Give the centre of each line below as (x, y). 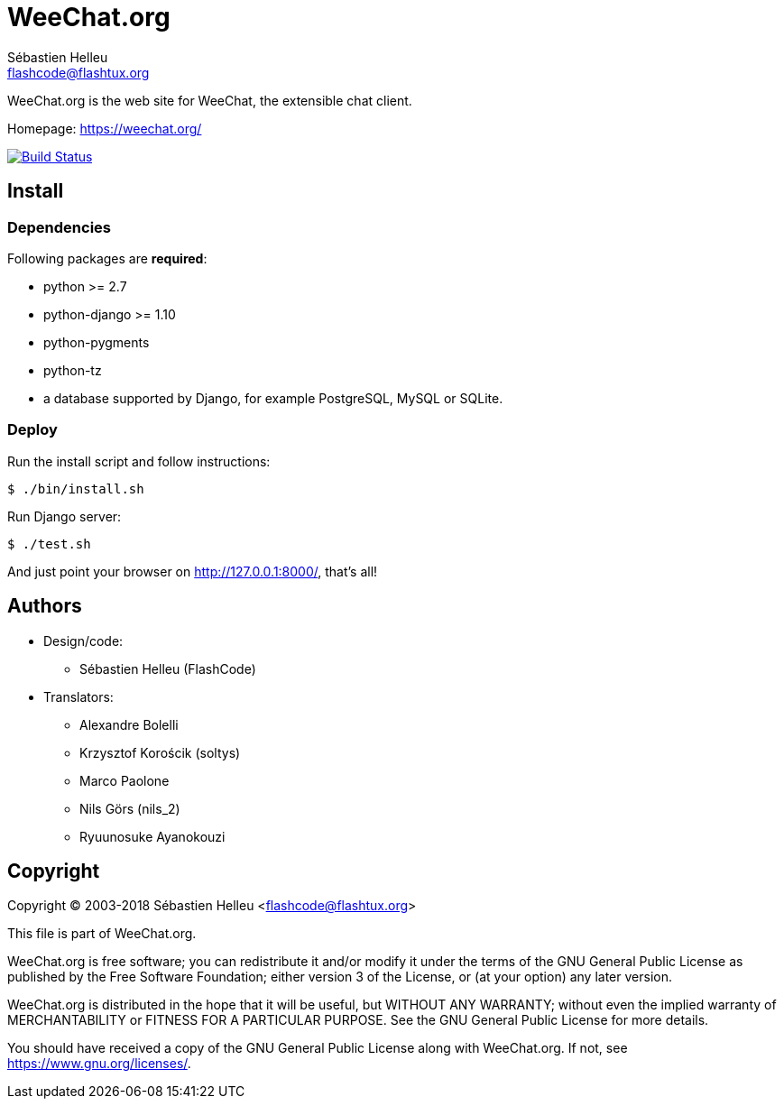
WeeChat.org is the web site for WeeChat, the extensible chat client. (210, 100)
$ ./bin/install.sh (76, 488)
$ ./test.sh (49, 544)
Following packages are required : (107, 258)
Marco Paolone (125, 780)
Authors (45, 606)
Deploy (32, 430)
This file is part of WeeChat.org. (102, 934)
